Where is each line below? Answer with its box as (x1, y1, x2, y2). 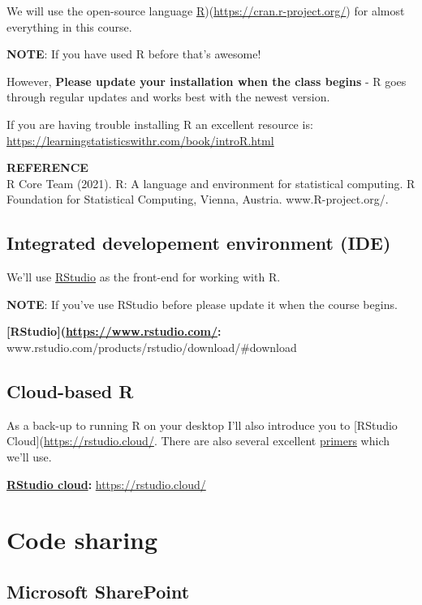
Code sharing (6, 523, 158, 556)
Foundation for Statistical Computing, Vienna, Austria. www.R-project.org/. (6, 191, 389, 208)
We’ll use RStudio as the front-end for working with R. (6, 268, 281, 285)
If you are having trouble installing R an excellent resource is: (6, 115, 313, 132)
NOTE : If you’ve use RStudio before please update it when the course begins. (6, 295, 398, 312)
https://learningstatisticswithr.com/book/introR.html (6, 131, 274, 148)
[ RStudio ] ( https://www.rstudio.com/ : (6, 323, 222, 340)
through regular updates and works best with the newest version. (6, 88, 330, 105)
